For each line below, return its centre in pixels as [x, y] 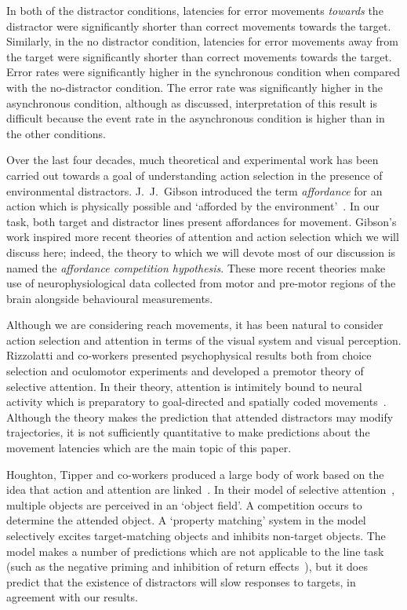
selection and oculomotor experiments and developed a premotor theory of [185, 371]
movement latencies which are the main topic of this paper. [149, 448]
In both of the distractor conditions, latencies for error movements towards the [195, 10]
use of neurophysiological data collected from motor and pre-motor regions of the [201, 283]
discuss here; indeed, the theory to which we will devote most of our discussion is [201, 252]
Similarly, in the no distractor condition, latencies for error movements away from [202, 41]
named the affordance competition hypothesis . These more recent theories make [196, 267]
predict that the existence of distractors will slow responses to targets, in [181, 581]
